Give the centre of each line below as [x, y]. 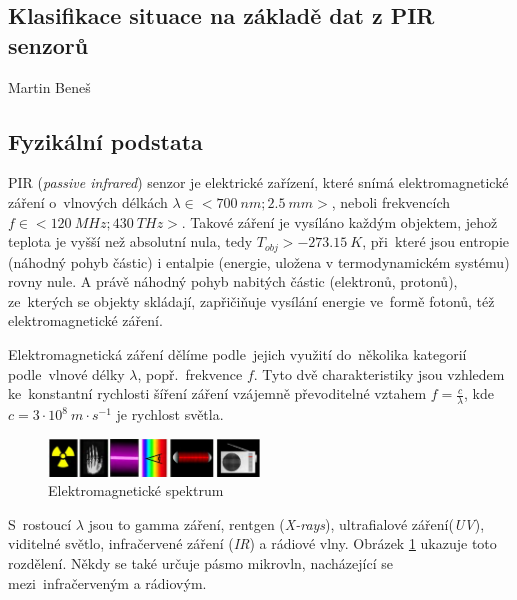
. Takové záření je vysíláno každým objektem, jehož [339, 221]
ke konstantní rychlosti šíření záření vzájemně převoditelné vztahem [217, 393]
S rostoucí [40, 523]
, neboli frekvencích [391, 201]
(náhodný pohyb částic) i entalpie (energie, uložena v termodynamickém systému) [259, 261]
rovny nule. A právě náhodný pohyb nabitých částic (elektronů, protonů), [233, 281]
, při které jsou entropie [436, 241]
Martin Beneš [49, 86]
